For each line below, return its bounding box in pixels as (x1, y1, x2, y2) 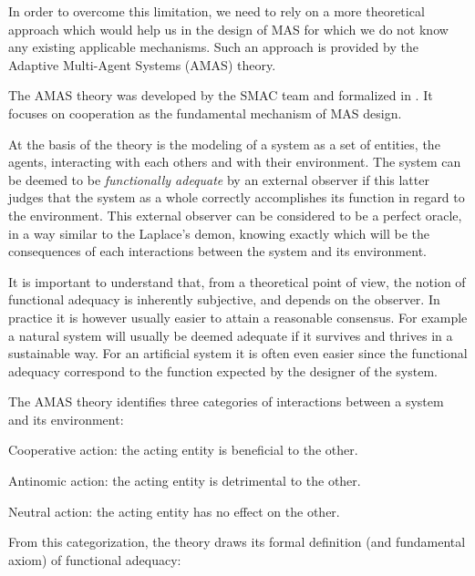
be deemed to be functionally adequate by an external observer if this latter (8, 170, 429, 189)
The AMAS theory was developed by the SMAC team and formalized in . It (8, 86, 433, 105)
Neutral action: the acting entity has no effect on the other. (8, 501, 340, 520)
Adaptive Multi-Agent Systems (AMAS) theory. (8, 55, 276, 74)
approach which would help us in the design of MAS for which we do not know (8, 19, 449, 38)
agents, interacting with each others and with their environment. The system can (8, 152, 461, 171)
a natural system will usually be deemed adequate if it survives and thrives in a (8, 325, 453, 345)
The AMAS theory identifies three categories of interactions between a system (8, 392, 444, 411)
